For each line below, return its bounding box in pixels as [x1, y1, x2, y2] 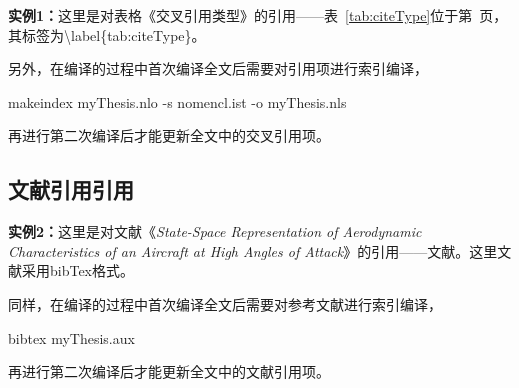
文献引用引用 [8, 174, 134, 205]
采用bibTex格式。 [21, 260, 135, 281]
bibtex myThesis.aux [8, 327, 135, 348]
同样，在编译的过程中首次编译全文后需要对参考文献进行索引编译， [8, 293, 442, 314]
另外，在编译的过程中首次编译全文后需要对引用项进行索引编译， [8, 58, 428, 79]
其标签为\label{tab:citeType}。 [8, 24, 206, 45]
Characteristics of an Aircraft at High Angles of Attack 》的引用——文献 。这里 [8, 240, 498, 261]
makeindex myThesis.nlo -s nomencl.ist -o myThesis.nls [8, 91, 347, 112]
